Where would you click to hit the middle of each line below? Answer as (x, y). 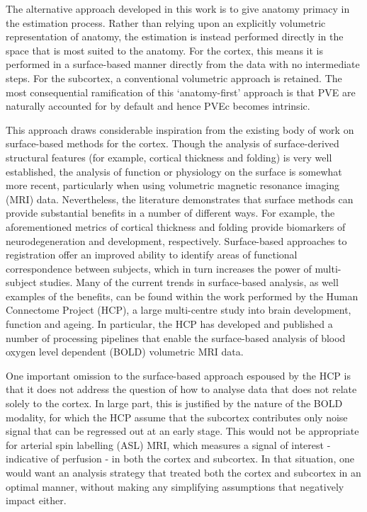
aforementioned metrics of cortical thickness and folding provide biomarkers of (176, 226)
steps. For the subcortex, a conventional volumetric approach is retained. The (174, 78)
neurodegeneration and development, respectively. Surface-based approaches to (176, 240)
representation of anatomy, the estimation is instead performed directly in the (175, 36)
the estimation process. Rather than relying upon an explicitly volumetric (166, 22)
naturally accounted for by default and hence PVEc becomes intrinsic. (158, 106)
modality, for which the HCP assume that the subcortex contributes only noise (177, 417)
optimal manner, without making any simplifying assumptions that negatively (175, 486)
